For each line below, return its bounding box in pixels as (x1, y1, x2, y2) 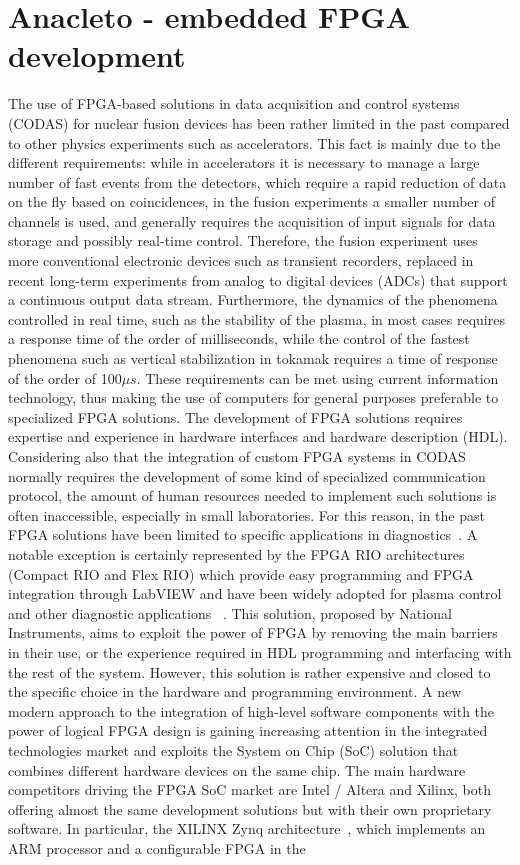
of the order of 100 (8, 367, 122, 388)
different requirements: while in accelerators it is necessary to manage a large (8, 152, 480, 173)
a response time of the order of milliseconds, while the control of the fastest (8, 328, 470, 349)
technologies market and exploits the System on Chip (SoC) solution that (8, 739, 459, 760)
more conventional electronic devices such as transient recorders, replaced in (8, 250, 474, 271)
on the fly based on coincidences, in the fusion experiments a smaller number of (8, 191, 495, 212)
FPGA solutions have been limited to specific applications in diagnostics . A (8, 524, 478, 545)
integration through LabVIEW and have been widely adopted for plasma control (8, 583, 502, 604)
